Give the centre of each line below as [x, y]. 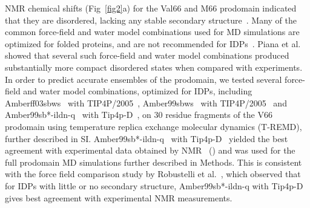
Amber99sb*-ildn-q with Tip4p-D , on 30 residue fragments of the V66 [139, 115]
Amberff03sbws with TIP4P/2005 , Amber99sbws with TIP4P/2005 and [146, 102]
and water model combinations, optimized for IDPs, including [138, 91]
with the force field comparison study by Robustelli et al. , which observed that [153, 174]
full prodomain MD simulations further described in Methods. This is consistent [153, 162]
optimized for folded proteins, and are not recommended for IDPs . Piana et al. [153, 43]
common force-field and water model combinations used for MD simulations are [152, 32]
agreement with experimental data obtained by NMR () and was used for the [150, 150]
